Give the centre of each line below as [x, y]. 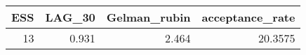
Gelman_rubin [148, 17]
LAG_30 [70, 17]
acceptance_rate [248, 17]
